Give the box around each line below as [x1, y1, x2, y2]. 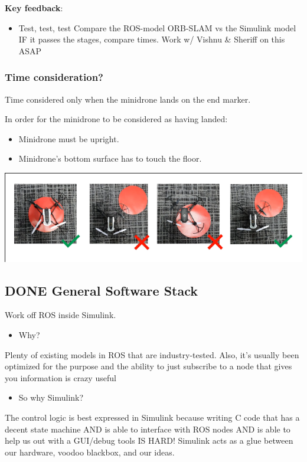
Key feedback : [5, 2, 63, 14]
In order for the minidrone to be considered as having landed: [5, 113, 228, 125]
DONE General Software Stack [5, 281, 198, 299]
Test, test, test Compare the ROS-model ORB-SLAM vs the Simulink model [18, 21, 296, 34]
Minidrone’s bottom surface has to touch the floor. [18, 152, 202, 165]
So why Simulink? [18, 391, 84, 404]
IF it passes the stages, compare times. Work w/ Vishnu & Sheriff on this [18, 33, 285, 45]
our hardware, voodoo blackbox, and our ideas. [5, 445, 175, 458]
